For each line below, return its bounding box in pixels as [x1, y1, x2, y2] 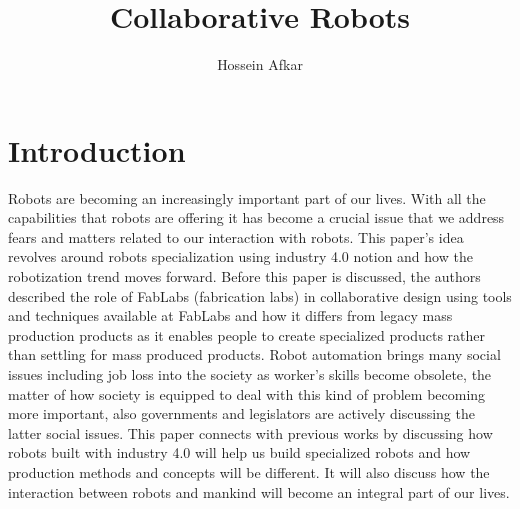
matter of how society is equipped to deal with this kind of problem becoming [8, 383, 486, 404]
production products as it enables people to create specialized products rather [8, 324, 486, 345]
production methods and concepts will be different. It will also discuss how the [8, 461, 490, 482]
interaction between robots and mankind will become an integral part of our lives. [8, 481, 510, 502]
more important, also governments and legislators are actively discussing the [8, 403, 475, 424]
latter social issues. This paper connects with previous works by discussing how [8, 422, 493, 443]
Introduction [8, 129, 186, 170]
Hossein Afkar [217, 54, 303, 75]
